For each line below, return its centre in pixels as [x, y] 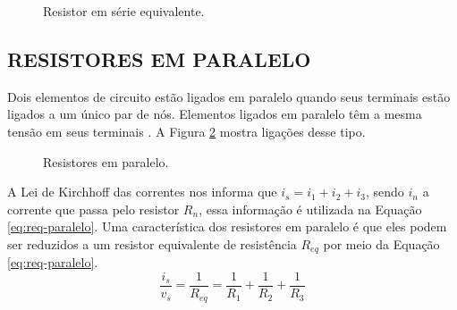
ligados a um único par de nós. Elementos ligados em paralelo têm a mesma [215, 114]
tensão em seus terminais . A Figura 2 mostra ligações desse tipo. [186, 131]
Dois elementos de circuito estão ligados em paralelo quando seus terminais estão [229, 96]
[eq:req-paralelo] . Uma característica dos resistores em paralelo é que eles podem [227, 226]
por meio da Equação [381, 243]
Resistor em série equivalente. [124, 11]
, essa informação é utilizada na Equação [310, 209]
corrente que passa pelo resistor [93, 209]
